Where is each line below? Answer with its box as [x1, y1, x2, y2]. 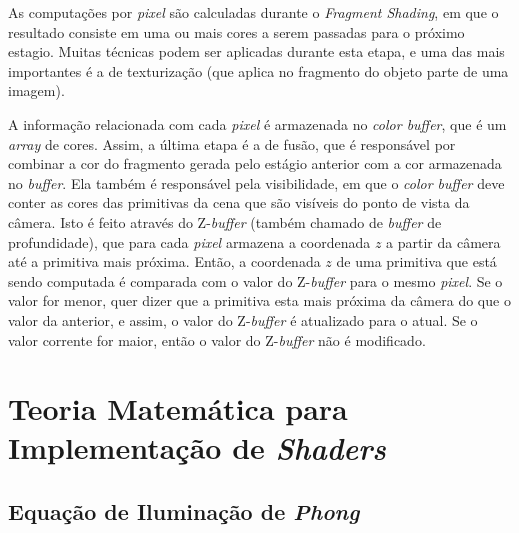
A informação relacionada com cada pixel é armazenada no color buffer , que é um [8, 113, 507, 134]
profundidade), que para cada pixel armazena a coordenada [8, 231, 371, 252]
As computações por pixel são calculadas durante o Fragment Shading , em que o [8, 2, 499, 22]
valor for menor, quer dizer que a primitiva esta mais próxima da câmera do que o [8, 290, 511, 311]
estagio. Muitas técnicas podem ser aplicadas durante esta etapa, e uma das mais [8, 41, 505, 62]
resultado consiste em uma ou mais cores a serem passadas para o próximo [8, 21, 465, 42]
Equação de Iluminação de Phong [8, 496, 360, 527]
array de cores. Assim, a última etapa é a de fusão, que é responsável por [8, 133, 456, 154]
